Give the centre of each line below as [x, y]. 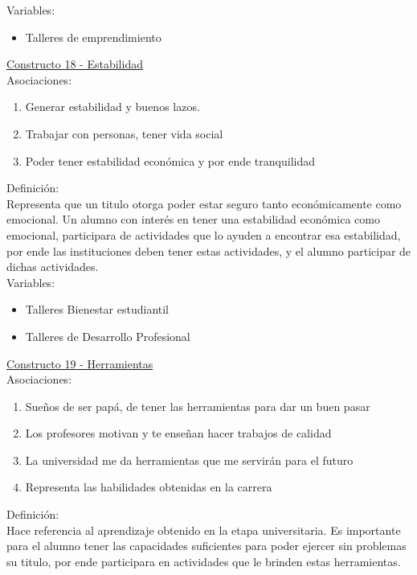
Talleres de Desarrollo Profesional [108, 336]
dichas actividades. [53, 267]
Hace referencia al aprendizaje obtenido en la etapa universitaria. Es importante [204, 530]
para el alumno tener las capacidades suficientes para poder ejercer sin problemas [206, 546]
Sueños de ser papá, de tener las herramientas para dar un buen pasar [198, 406]
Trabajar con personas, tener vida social [124, 133]
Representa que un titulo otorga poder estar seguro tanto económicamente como [204, 203]
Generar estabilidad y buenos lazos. [112, 107]
